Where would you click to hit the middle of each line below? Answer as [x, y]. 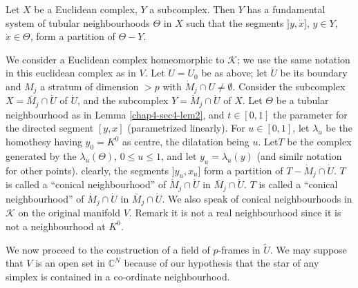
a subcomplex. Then [192, 9]
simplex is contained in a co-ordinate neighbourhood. [118, 276]
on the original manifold [69, 213]
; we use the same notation [294, 59]
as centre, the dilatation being [186, 142]
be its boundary [314, 73]
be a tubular [302, 100]
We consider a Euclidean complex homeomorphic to [115, 59]
